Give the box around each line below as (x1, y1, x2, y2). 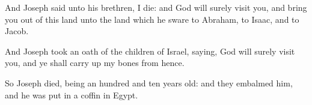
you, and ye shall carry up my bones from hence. (5, 56, 185, 69)
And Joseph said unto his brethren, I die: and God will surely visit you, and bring (5, 1, 307, 13)
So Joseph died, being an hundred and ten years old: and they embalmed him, (5, 76, 293, 89)
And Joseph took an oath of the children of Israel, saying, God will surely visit (5, 44, 295, 57)
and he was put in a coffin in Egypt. (5, 88, 138, 101)
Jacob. (5, 25, 29, 37)
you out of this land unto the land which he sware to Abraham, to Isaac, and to (5, 13, 299, 25)
